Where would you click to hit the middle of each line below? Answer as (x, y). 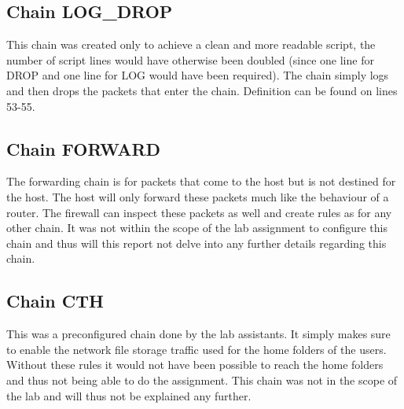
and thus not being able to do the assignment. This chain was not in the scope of (202, 380)
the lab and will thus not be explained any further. (129, 395)
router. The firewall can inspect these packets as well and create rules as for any (199, 212)
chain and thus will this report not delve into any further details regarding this (196, 243)
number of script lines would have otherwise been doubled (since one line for (190, 59)
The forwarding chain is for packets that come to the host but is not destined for (201, 181)
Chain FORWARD (84, 148)
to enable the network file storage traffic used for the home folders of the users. (196, 349)
